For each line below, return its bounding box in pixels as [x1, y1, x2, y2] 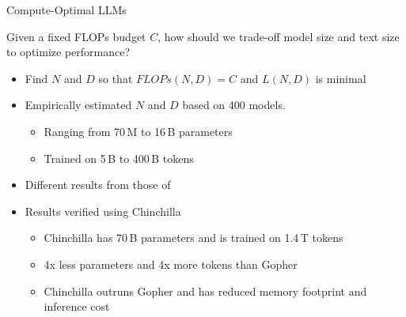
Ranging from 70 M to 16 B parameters [44, 123, 233, 139]
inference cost [44, 298, 110, 315]
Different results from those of [25, 176, 171, 193]
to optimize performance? [6, 43, 131, 60]
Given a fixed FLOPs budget [6, 28, 146, 44]
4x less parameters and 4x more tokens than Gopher [44, 255, 298, 272]
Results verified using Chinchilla [25, 202, 181, 219]
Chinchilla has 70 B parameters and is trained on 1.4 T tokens [44, 229, 343, 246]
